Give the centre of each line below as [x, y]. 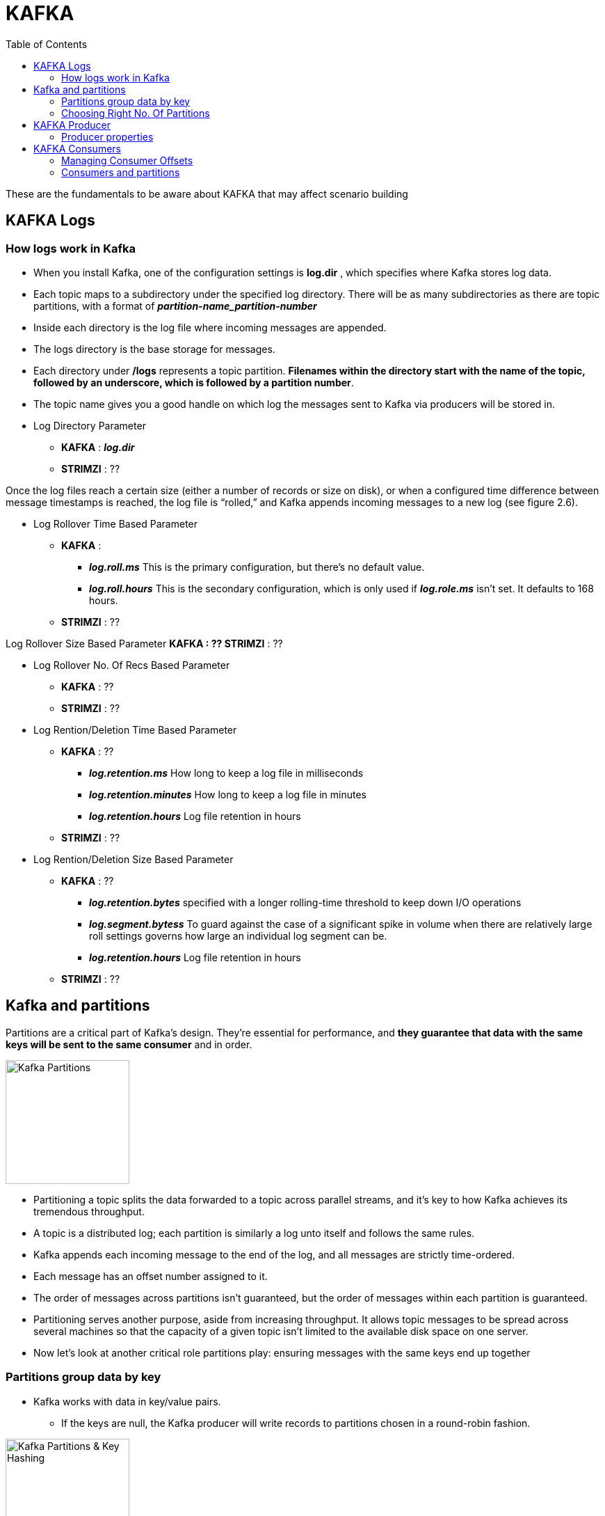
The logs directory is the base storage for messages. [154, 349]
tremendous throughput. [89, 1211]
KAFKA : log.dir [98, 447]
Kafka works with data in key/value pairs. [127, 1401]
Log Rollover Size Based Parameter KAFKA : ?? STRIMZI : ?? [144, 643]
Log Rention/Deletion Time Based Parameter [135, 729]
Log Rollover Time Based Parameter [116, 523]
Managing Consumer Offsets [127, 160]
